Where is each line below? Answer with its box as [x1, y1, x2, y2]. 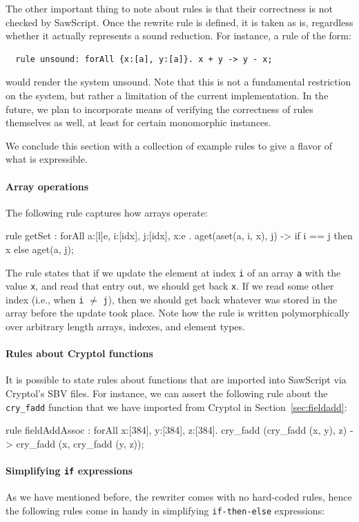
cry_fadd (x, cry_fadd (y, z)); [16, 436, 144, 450]
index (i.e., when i [6, 292, 84, 306]
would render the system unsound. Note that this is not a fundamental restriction [6, 74, 351, 89]
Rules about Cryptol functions [6, 346, 153, 361]
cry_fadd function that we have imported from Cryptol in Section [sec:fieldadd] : [6, 399, 347, 414]
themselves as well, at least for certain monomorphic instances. [6, 115, 271, 130]
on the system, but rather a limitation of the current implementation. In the [6, 88, 329, 102]
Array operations [6, 179, 89, 193]
